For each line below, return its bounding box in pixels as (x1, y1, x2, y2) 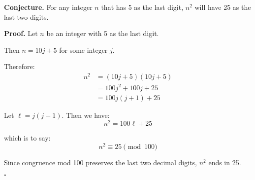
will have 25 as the (194, 2, 251, 12)
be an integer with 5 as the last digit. (46, 28, 159, 38)
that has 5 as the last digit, (101, 2, 184, 12)
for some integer (59, 44, 108, 55)
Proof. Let (4, 28, 38, 38)
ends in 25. (208, 157, 241, 167)
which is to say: (4, 133, 51, 143)
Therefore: (4, 61, 35, 72)
